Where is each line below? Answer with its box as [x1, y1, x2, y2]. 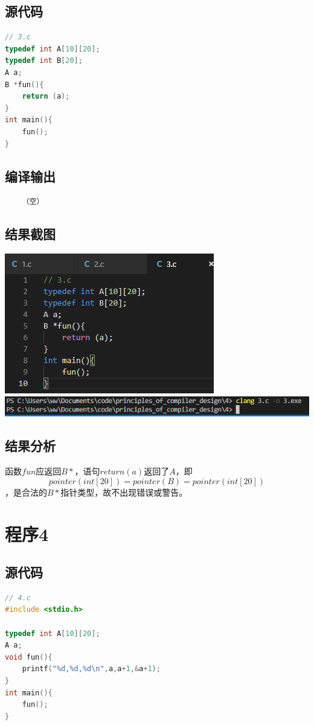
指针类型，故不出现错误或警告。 [60, 485, 188, 498]
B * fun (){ [5, 80, 44, 89]
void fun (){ [5, 652, 53, 661]
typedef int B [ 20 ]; [5, 56, 83, 65]
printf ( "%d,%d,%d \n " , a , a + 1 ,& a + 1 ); [22, 664, 161, 674]
